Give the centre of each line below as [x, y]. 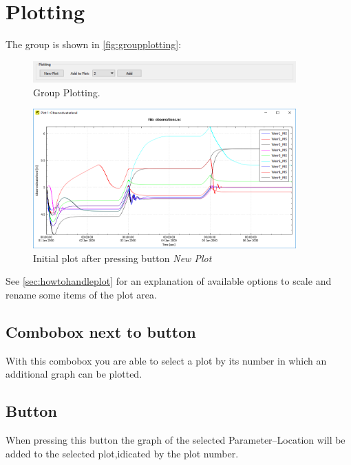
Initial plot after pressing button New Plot [123, 258]
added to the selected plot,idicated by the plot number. [122, 453]
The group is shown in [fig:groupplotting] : [94, 44]
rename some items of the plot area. [81, 294]
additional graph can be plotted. [74, 374]
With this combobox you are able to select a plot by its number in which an [166, 360]
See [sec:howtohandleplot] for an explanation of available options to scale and [169, 281]
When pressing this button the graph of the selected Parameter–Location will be [175, 439]
